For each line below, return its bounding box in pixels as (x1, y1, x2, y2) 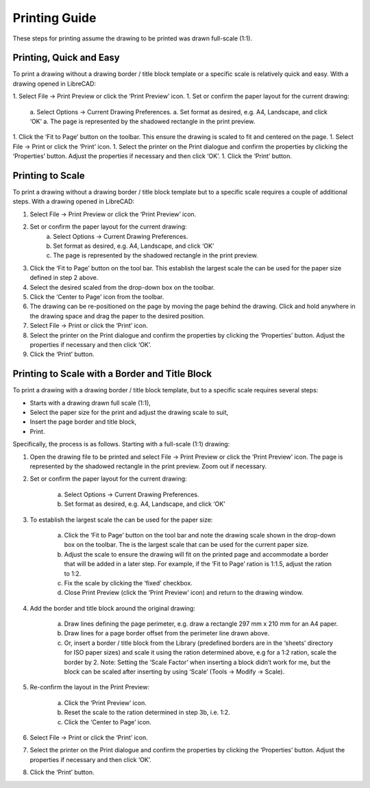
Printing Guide (12, 10, 97, 25)
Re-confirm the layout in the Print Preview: (29, 683, 150, 691)
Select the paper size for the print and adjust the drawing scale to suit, (29, 408, 229, 417)
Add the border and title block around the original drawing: (29, 604, 195, 612)
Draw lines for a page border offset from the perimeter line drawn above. (64, 629, 270, 637)
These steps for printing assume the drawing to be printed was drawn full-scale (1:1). (12, 34, 253, 42)
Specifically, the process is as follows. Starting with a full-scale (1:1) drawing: (12, 440, 230, 448)
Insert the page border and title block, (29, 418, 137, 426)
